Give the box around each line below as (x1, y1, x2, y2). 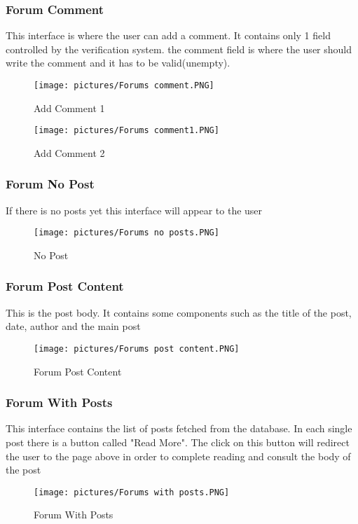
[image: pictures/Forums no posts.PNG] (34, 228, 219, 238)
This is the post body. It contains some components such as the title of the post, (6, 305, 352, 319)
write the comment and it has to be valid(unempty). (6, 55, 230, 70)
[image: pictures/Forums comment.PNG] (34, 81, 214, 90)
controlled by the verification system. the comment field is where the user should (6, 41, 352, 56)
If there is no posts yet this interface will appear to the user (6, 202, 263, 217)
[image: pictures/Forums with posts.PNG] (34, 487, 230, 497)
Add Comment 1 (34, 100, 105, 115)
